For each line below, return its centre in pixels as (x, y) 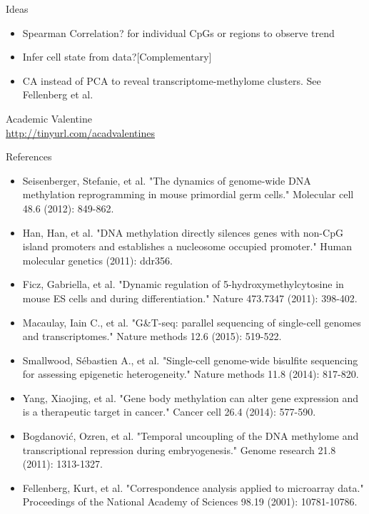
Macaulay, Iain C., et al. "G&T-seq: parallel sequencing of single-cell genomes (192, 322)
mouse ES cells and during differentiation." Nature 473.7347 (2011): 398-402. (190, 298)
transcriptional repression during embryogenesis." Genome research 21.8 (179, 449)
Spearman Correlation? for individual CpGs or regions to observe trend (178, 32)
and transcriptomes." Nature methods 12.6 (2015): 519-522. (152, 336)
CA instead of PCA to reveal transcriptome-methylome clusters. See (172, 80)
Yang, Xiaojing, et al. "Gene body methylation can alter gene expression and (191, 397)
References (29, 156)
